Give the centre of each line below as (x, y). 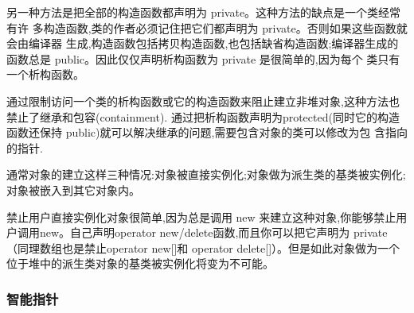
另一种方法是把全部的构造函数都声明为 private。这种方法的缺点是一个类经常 (204, 12)
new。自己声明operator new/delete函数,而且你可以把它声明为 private (213, 232)
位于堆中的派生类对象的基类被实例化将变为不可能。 (140, 263)
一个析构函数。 (45, 74)
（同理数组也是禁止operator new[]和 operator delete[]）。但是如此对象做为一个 (203, 247)
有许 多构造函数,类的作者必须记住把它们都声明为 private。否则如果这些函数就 (207, 27)
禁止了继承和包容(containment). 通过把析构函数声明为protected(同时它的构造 (203, 116)
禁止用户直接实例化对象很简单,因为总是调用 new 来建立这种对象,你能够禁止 (201, 216)
